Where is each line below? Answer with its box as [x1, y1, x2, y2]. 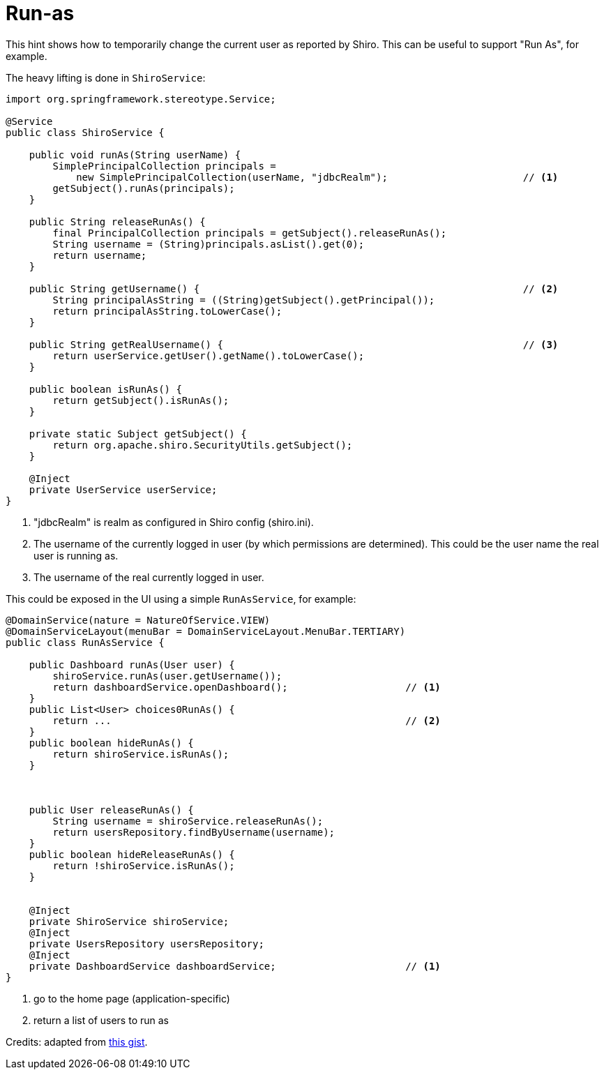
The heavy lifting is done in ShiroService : [6, 71, 206, 84]
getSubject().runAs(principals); [52, 182, 235, 194]
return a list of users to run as [33, 1014, 169, 1026]
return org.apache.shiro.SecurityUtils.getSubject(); [52, 439, 353, 451]
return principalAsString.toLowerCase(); [52, 305, 282, 317]
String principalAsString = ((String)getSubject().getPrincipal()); [52, 294, 435, 306]
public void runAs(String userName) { [29, 149, 241, 160]
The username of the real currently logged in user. [33, 571, 264, 583]
